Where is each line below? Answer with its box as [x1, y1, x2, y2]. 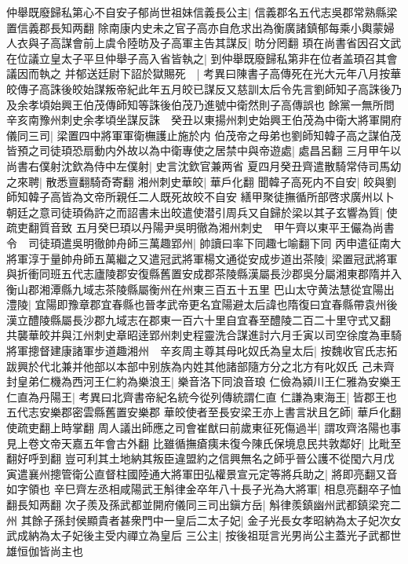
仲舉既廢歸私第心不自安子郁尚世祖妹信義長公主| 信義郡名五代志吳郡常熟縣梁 [6, 4, 398, 20]
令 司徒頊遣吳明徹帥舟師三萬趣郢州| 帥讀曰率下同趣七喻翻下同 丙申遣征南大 [6, 234, 402, 251]
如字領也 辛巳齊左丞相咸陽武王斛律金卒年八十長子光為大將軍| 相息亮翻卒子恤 [6, 481, 402, 497]
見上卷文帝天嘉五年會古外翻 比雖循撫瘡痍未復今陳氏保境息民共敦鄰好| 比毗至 [6, 434, 402, 451]
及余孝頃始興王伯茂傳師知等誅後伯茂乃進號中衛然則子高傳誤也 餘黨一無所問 [6, 96, 395, 112]
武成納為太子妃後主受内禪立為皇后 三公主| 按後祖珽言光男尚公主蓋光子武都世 [6, 527, 402, 544]
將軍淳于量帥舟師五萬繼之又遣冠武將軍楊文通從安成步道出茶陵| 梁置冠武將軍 [6, 250, 398, 266]
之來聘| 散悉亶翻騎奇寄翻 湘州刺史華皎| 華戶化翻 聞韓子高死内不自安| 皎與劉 [6, 173, 397, 189]
